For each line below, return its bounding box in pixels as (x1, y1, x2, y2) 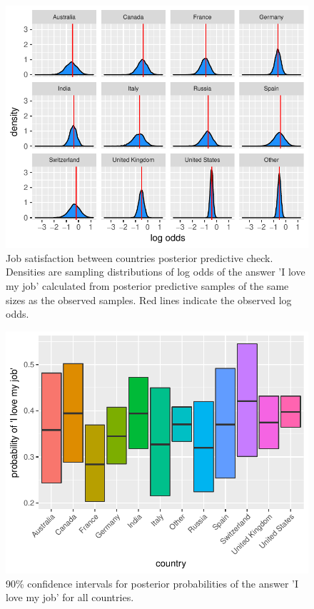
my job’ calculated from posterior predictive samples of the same (6, 278, 289, 293)
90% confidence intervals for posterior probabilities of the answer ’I (6, 575, 299, 590)
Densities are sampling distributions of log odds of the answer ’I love (6, 264, 305, 279)
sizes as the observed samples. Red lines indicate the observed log (6, 292, 292, 307)
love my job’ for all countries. (6, 590, 134, 605)
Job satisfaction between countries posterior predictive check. (6, 250, 273, 265)
